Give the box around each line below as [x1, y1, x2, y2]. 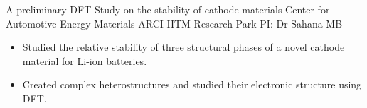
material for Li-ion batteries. [22, 53, 147, 68]
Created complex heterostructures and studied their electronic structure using [22, 77, 362, 92]
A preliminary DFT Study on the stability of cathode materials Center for [6, 2, 330, 16]
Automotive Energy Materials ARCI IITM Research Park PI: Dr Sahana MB [6, 16, 343, 30]
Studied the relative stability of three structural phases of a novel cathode [22, 40, 345, 54]
